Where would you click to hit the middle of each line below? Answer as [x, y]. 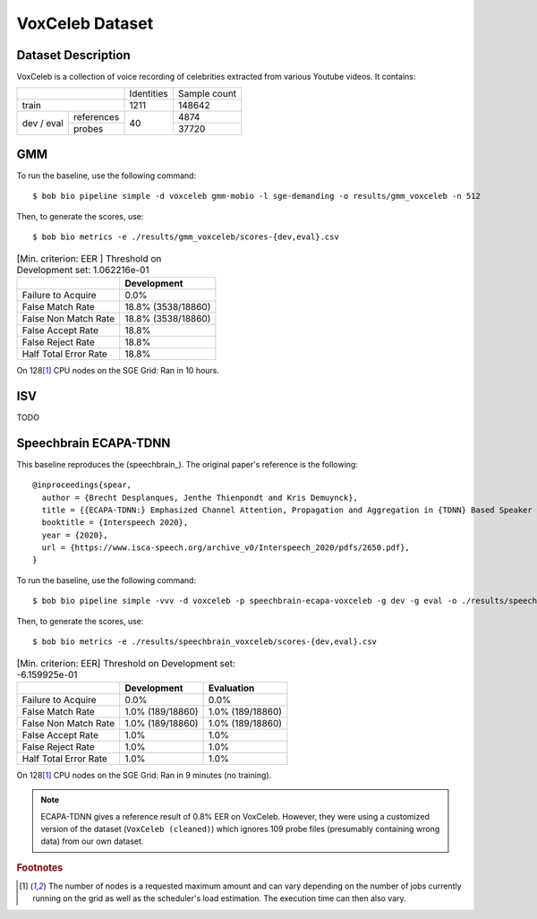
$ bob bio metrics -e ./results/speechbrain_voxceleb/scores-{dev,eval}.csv [205, 642]
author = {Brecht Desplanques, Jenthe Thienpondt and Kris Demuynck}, [200, 498]
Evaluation [231, 688]
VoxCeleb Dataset [85, 23]
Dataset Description [73, 55]
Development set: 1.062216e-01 [83, 270]
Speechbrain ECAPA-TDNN [94, 443]
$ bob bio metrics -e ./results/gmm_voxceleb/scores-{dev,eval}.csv [186, 237]
